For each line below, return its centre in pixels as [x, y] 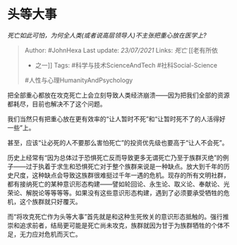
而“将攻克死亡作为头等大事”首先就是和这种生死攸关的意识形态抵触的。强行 [115, 216]
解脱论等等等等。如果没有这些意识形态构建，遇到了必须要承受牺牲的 [124, 193]
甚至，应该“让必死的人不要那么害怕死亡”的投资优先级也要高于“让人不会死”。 [118, 142]
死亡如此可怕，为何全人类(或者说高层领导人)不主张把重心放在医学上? [107, 35]
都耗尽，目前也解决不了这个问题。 [57, 103]
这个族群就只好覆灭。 [50, 201]
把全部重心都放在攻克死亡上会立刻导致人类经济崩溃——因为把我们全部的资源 [119, 95]
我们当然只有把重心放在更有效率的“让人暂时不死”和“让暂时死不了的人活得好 [116, 119]
